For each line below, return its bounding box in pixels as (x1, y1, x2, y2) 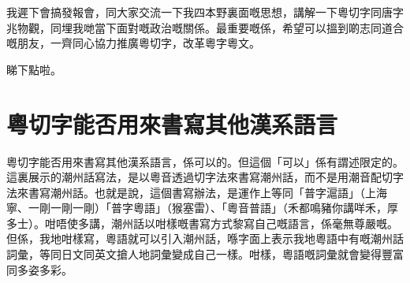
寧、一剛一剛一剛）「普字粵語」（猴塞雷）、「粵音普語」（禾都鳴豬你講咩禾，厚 (6, 199, 398, 216)
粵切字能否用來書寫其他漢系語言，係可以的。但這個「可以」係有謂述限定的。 (6, 153, 404, 169)
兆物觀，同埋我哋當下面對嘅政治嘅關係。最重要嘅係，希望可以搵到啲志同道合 (6, 19, 404, 35)
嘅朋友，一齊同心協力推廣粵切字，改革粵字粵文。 (6, 35, 260, 51)
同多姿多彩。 (6, 261, 73, 277)
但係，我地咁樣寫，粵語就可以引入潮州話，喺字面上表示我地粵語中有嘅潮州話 (6, 230, 404, 247)
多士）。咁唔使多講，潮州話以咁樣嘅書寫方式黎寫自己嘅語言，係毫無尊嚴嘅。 (6, 214, 398, 231)
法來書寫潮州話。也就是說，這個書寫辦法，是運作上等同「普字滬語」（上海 (6, 184, 387, 200)
